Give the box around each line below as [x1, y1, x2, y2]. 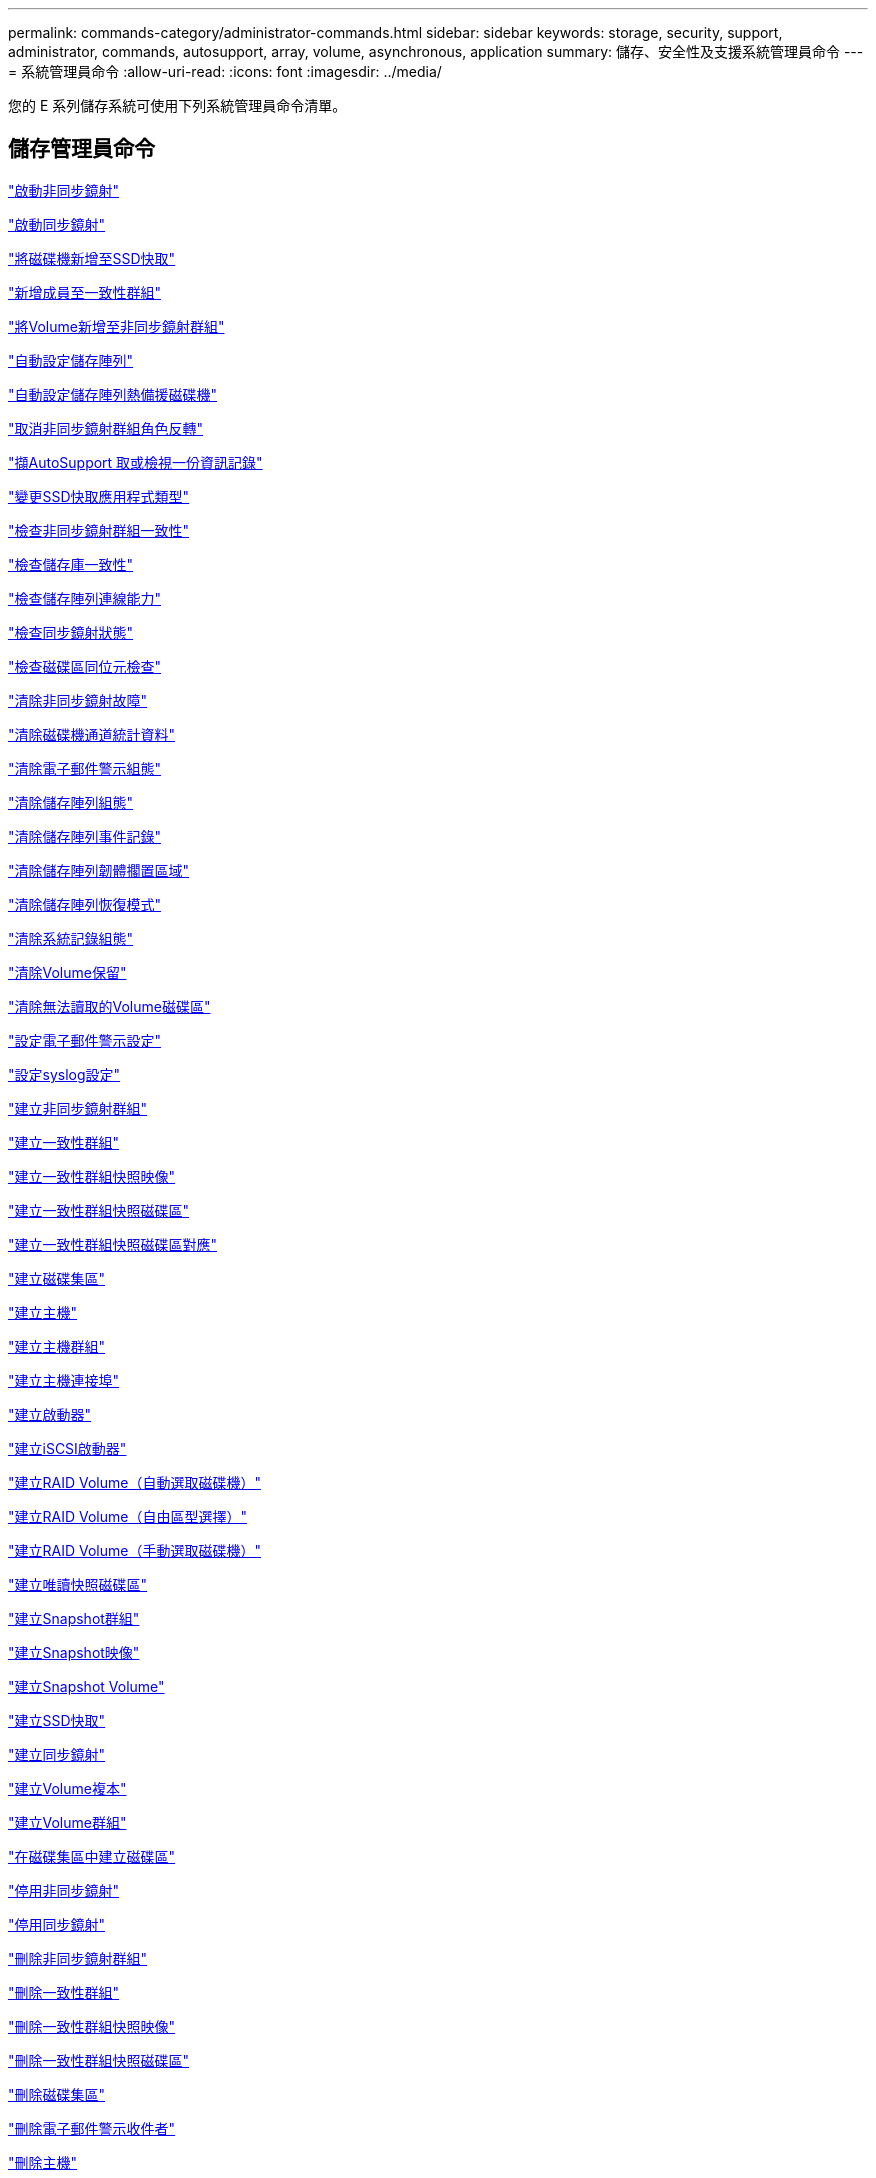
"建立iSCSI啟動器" [8, 1439, 127, 1457]
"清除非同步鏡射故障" [8, 691, 148, 709]
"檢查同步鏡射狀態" [8, 623, 134, 641]
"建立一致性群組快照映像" [8, 1167, 176, 1185]
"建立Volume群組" [8, 1813, 127, 1831]
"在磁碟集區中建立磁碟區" [8, 1847, 176, 1865]
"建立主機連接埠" [8, 1371, 120, 1389]
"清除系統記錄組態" [8, 929, 134, 947]
